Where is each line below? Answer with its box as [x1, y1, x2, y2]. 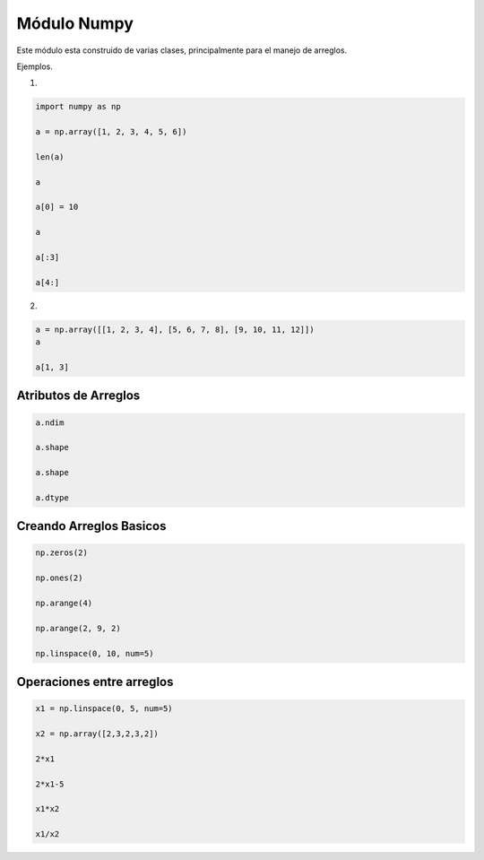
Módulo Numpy [16, 13, 134, 33]
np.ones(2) [35, 573, 83, 583]
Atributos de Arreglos [16, 388, 141, 404]
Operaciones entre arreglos [16, 673, 174, 690]
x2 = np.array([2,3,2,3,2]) [35, 728, 159, 739]
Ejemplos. [16, 61, 54, 72]
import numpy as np [35, 101, 121, 112]
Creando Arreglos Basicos [16, 518, 167, 534]
